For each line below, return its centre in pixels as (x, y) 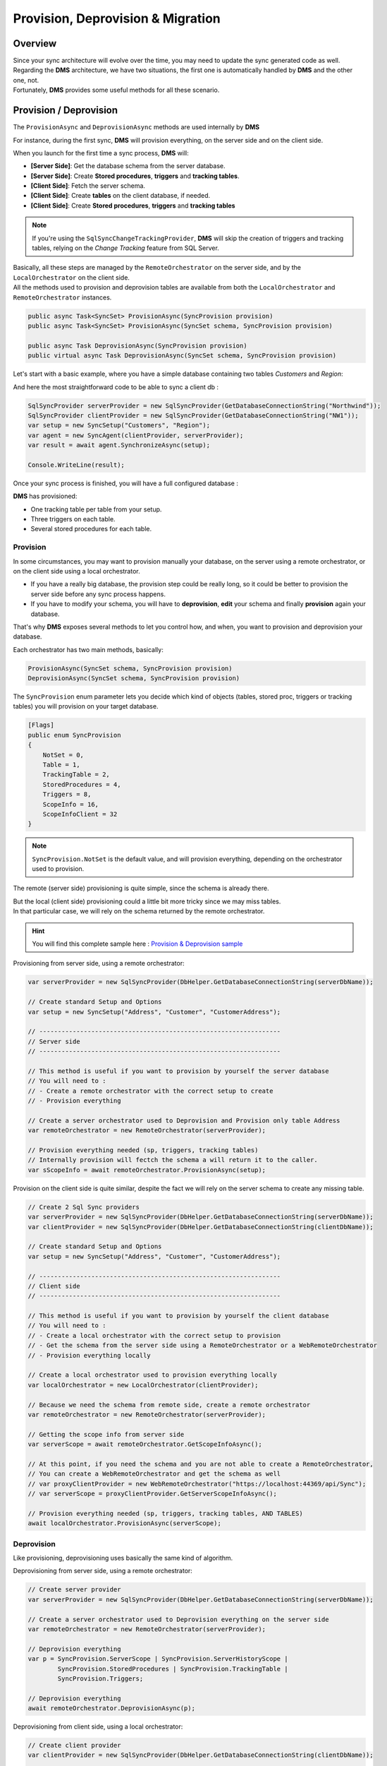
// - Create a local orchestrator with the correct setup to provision (154, 1335)
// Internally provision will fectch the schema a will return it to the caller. (173, 1160)
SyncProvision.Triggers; (100, 1678)
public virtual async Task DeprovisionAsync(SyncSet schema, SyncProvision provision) (182, 356)
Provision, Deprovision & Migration (117, 18)
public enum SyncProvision (74, 735)
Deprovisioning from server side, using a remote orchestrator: (103, 1571)
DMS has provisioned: (45, 496)
